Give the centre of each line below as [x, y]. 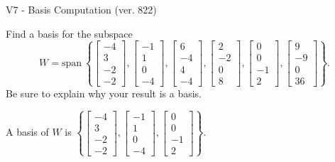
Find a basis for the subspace [69, 33]
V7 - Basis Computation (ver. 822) [81, 9]
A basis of [27, 132]
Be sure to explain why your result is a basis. [104, 93]
